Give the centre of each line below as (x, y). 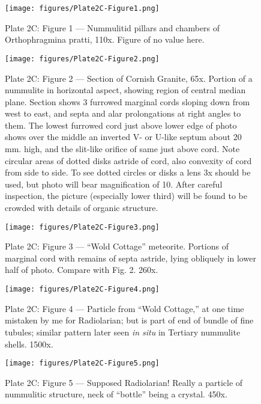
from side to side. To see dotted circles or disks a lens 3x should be (128, 172)
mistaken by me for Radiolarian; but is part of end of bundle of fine (129, 320)
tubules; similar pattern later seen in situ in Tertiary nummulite (123, 332)
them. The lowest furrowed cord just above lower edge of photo (121, 125)
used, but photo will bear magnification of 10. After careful (114, 184)
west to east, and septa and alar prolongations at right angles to (123, 113)
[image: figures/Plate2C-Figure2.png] (82, 59)
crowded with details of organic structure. (82, 208)
